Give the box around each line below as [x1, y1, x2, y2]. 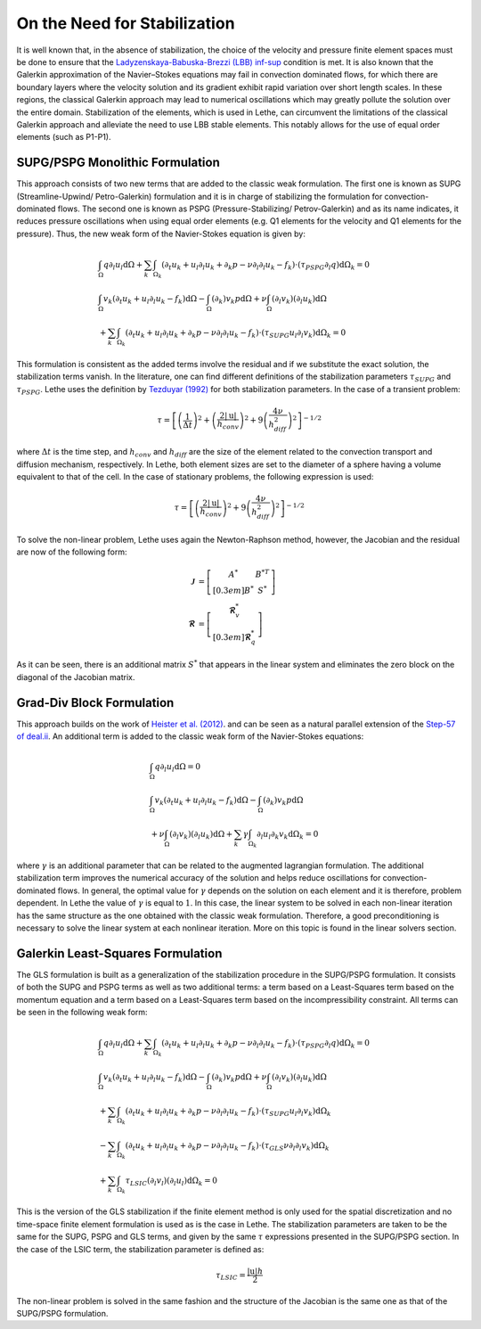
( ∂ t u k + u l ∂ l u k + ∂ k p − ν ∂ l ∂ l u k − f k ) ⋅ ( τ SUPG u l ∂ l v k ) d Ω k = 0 [125, 328, 346, 340]
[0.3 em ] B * [212, 584, 254, 595]
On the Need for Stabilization [16, 13, 235, 33]
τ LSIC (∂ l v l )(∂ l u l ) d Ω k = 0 [125, 1175, 218, 1187]
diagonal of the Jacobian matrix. [16, 671, 135, 682]
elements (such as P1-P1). [16, 132, 111, 143]
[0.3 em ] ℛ [212, 632, 251, 642]
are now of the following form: [16, 546, 127, 557]
